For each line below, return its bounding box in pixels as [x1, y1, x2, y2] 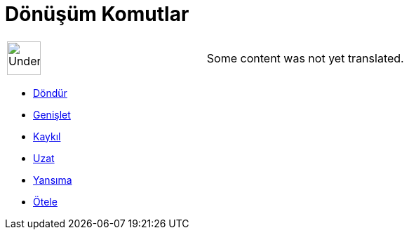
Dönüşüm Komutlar [5, 2, 189, 26]
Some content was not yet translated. [206, 51, 404, 65]
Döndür [33, 86, 67, 99]
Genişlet [33, 108, 71, 121]
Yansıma [33, 173, 72, 186]
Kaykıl [33, 130, 61, 142]
